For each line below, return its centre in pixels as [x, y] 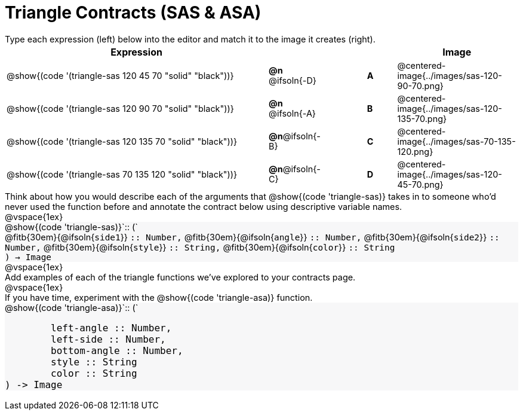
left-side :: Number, [108, 339]
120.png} [415, 151]
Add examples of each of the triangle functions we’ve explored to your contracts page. [180, 277]
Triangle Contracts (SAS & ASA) [133, 13]
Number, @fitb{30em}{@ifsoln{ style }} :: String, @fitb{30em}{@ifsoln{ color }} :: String [200, 247]
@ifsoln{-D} [293, 81]
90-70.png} [420, 86]
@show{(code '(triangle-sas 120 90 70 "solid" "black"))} [120, 108]
